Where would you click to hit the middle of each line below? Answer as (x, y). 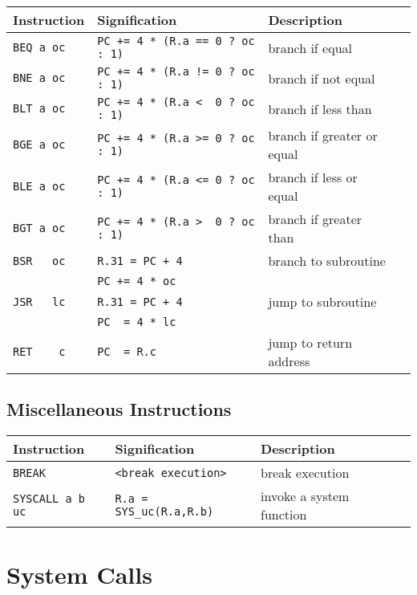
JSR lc (39, 302)
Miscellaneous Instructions (119, 409)
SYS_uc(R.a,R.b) (164, 512)
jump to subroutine (322, 302)
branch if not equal (322, 78)
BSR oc (39, 261)
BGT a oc (39, 228)
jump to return (310, 342)
